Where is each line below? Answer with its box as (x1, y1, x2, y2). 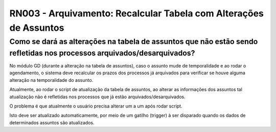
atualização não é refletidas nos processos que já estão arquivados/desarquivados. (9, 94, 186, 100)
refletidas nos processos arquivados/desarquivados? (9, 49, 195, 57)
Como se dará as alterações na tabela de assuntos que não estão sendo (9, 37, 258, 46)
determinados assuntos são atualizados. (9, 119, 95, 125)
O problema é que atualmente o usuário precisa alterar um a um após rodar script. (9, 103, 182, 109)
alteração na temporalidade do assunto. (9, 77, 94, 83)
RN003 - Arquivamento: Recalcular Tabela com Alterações (9, 8, 264, 19)
